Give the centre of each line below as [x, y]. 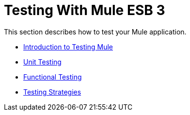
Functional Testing [53, 77]
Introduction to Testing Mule [68, 47]
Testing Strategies [52, 92]
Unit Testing [42, 62]
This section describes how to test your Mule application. [95, 32]
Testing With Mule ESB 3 [85, 10]
